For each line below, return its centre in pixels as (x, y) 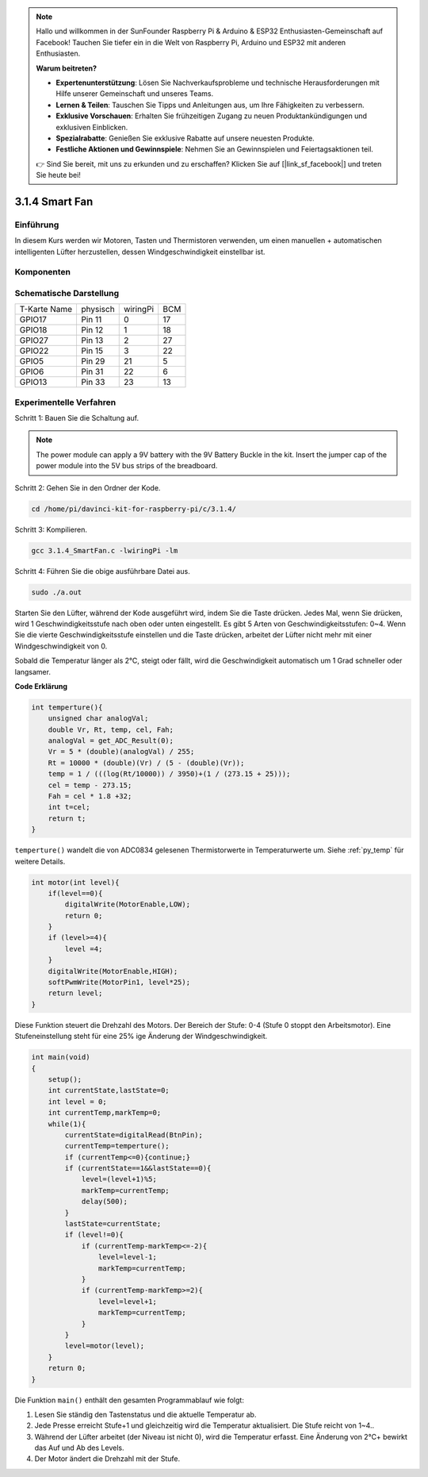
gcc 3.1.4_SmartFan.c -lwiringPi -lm (105, 550)
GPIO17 (33, 320)
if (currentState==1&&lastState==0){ (138, 1168)
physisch (98, 310)
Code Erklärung (41, 686)
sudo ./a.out (57, 592)
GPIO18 (33, 330)
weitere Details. (40, 861)
